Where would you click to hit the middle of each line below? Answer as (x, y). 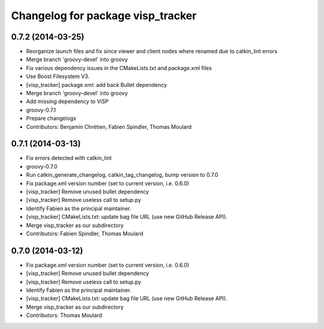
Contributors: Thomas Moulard (64, 315)
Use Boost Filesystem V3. (58, 76)
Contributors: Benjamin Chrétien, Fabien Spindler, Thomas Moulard (109, 126)
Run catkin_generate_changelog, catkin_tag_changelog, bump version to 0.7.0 (122, 175)
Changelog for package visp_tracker (104, 16)
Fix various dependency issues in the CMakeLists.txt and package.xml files (119, 68)
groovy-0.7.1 (41, 110)
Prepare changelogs (51, 118)
